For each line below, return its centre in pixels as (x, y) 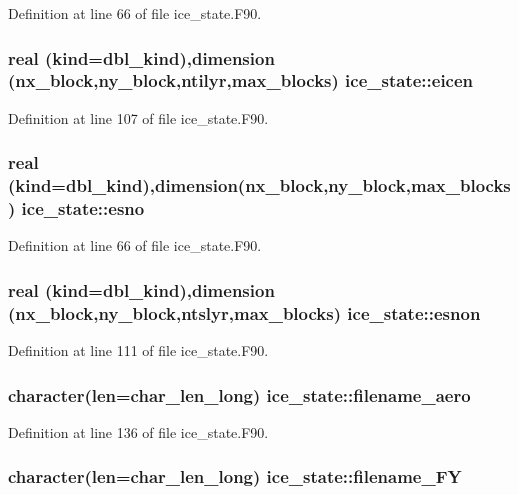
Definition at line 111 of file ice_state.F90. (138, 350)
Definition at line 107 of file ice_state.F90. (138, 117)
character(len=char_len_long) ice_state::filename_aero (239, 394)
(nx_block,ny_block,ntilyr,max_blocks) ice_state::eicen (241, 80)
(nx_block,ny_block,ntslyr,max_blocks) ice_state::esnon (244, 312)
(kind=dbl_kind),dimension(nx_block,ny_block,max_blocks (259, 185)
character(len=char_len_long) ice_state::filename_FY (235, 476)
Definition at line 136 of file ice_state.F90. (138, 431)
